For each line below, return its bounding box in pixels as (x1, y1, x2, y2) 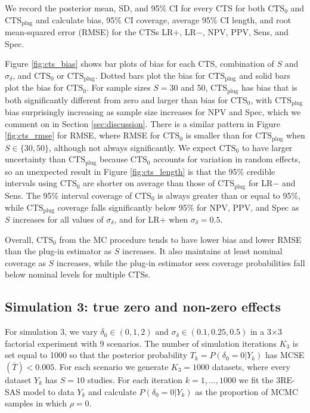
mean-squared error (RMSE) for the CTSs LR (5, 26, 173, 38)
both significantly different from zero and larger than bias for (5, 93, 228, 106)
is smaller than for (185, 129, 253, 141)
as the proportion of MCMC (195, 385, 299, 397)
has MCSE (265, 349, 305, 361)
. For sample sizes (86, 81, 151, 94)
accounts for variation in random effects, (153, 153, 300, 165)
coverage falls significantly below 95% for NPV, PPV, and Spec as (57, 201, 299, 213)
